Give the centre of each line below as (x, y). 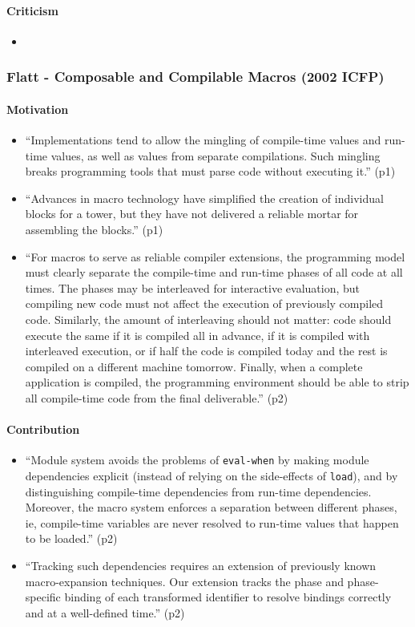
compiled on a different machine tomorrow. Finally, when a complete (194, 366)
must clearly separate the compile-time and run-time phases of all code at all (214, 272)
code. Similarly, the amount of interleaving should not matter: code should (208, 319)
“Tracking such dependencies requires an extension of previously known (201, 566)
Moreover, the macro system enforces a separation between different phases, (211, 507)
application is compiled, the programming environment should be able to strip (217, 382)
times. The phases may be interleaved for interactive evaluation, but (193, 287)
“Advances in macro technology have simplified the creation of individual (204, 198)
